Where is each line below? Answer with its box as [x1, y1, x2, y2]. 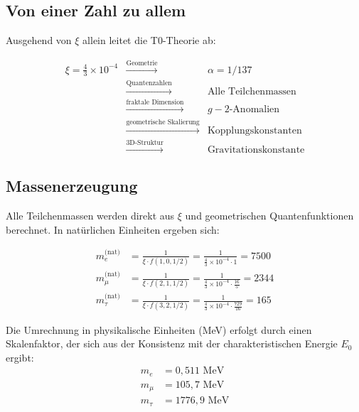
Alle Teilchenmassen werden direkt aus [6, 207, 175, 222]
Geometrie [126, 59, 158, 67]
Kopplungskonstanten [207, 125, 302, 136]
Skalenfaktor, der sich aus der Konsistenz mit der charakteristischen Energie [6, 336, 338, 351]
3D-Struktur [126, 139, 164, 146]
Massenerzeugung [6, 175, 138, 197]
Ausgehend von [6, 33, 72, 48]
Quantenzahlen [126, 80, 172, 87]
